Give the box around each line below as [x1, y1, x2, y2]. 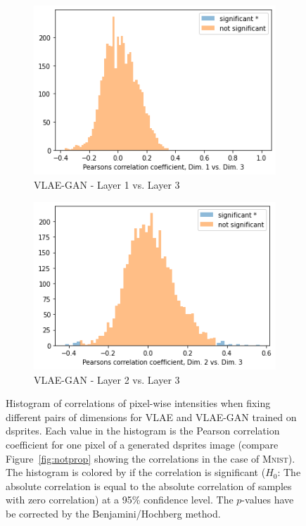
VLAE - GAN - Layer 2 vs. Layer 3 [34, 372, 180, 387]
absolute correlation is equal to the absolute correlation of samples [6, 478, 292, 493]
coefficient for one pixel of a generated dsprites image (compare [6, 437, 279, 451]
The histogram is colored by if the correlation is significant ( [6, 465, 266, 480]
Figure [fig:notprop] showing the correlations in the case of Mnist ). [6, 451, 295, 465]
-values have [241, 492, 294, 507]
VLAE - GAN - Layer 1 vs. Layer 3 [34, 177, 180, 192]
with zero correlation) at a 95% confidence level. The [6, 492, 234, 507]
